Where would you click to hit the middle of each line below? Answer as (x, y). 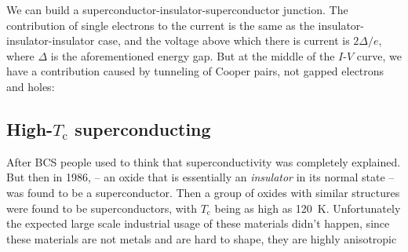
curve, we (379, 55)
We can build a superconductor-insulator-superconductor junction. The (177, 9)
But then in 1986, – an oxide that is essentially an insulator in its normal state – (200, 177)
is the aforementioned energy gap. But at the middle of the (193, 55)
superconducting (143, 128)
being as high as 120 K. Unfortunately (308, 208)
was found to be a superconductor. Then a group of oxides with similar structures (203, 192)
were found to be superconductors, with (102, 208)
